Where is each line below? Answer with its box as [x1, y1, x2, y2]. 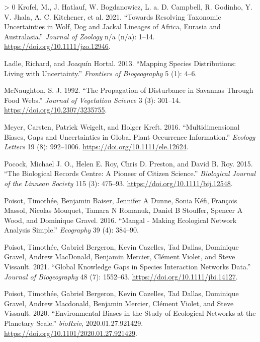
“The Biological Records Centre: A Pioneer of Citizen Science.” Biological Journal [4, 168, 256, 179]
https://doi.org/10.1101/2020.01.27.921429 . [4, 327, 138, 338]
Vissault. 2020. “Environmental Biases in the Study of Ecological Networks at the [4, 308, 256, 318]
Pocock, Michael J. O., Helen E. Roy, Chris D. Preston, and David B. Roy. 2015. [4, 158, 253, 168]
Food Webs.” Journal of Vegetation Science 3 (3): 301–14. [4, 94, 181, 105]
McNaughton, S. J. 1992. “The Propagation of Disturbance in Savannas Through [4, 85, 253, 95]
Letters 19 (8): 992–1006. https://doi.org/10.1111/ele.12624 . [4, 141, 189, 152]
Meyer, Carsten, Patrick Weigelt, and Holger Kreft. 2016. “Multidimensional [4, 121, 240, 132]
